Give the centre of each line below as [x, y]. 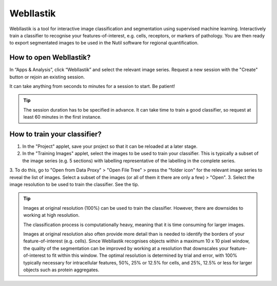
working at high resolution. [52, 215]
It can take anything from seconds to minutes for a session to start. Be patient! [92, 86]
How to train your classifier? [56, 134]
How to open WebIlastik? [50, 58]
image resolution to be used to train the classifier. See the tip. [74, 185]
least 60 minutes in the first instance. [63, 117]
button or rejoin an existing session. [47, 77]
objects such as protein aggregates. [61, 270]
